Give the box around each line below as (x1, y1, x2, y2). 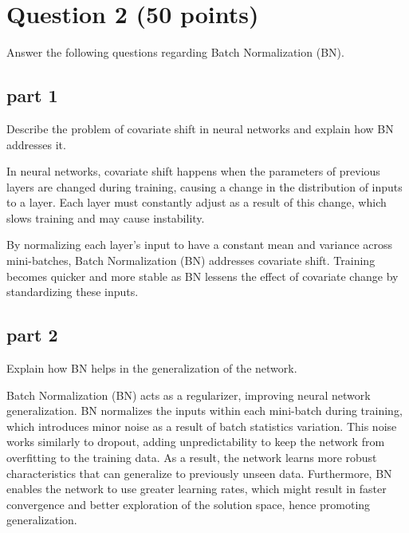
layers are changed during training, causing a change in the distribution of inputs (6, 178, 403, 195)
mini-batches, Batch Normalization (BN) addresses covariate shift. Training (6, 252, 376, 269)
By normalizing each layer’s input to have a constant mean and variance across (6, 236, 393, 253)
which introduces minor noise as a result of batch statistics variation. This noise (6, 417, 397, 434)
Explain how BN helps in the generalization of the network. (6, 360, 297, 377)
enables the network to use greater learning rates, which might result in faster (6, 480, 387, 497)
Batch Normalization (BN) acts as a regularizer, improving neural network (6, 386, 371, 403)
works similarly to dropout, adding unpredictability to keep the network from (6, 433, 385, 450)
